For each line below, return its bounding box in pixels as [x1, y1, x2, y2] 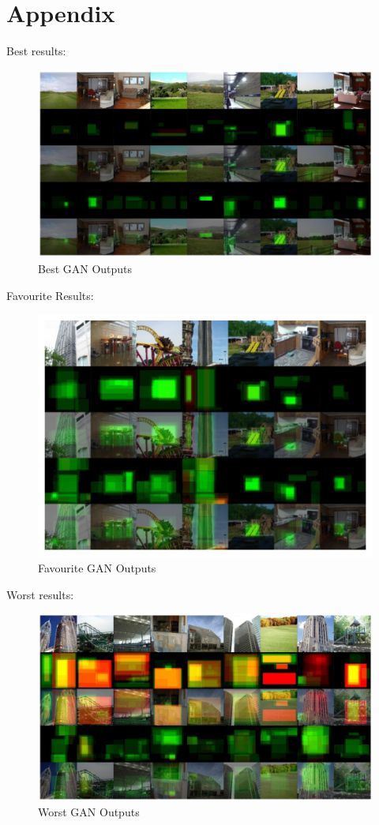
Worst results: [6, 586, 74, 602]
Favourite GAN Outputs [38, 559, 156, 576]
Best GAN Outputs [38, 260, 133, 276]
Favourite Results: [6, 287, 94, 303]
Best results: [6, 43, 66, 59]
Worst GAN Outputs [38, 804, 140, 820]
